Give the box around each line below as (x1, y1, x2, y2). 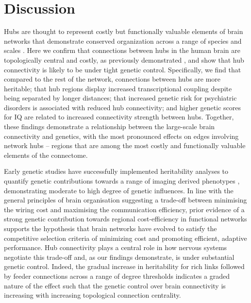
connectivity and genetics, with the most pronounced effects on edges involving (4, 131, 239, 141)
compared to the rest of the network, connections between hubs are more (4, 74, 221, 84)
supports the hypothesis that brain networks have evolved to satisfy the (4, 223, 217, 233)
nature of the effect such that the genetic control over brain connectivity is (4, 280, 226, 290)
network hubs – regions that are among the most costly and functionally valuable (4, 140, 246, 151)
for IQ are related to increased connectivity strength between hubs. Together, (4, 112, 234, 122)
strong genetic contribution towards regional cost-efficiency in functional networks (4, 214, 247, 224)
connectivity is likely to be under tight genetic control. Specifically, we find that (4, 64, 241, 74)
